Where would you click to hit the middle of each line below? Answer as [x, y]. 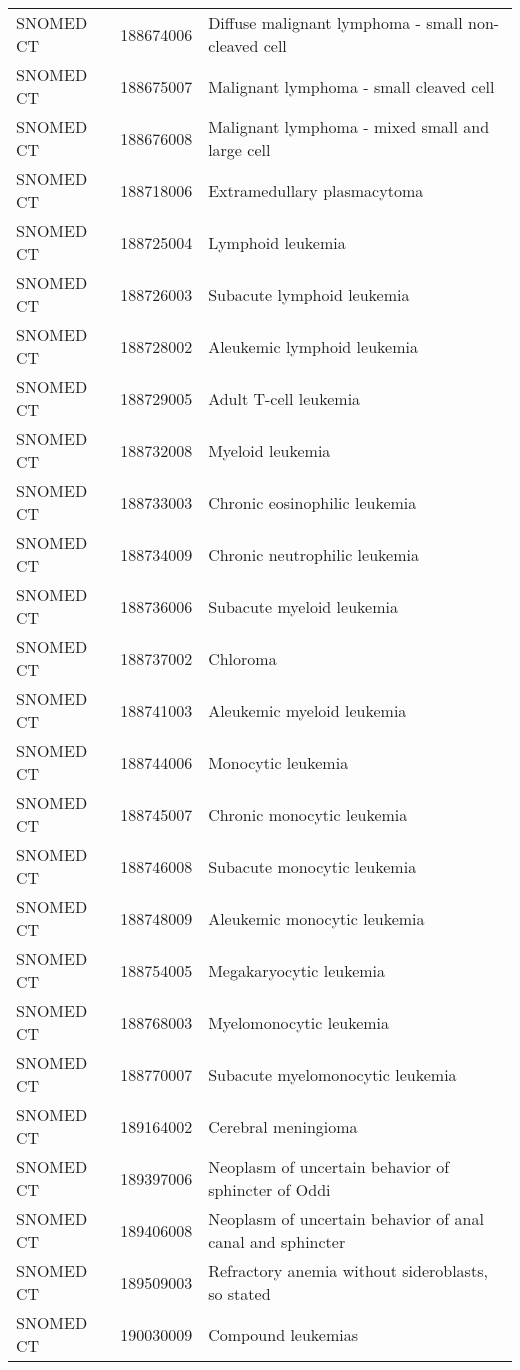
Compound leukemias [283, 1334]
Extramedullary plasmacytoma [316, 190]
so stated [239, 1293]
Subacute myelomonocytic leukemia [332, 1074]
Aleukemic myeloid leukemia [307, 710]
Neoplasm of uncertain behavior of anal [346, 1218]
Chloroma [242, 658]
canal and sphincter [277, 1241]
